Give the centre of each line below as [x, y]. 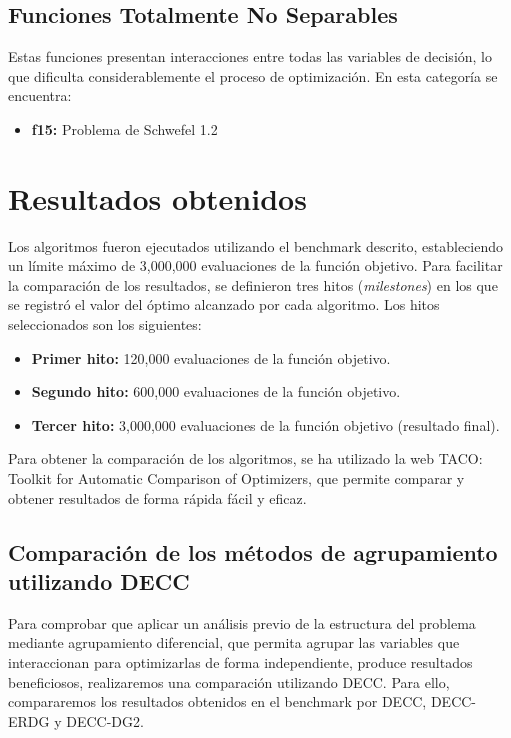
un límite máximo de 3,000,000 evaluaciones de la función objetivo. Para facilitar [255, 265]
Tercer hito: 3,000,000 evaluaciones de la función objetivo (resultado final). [265, 424]
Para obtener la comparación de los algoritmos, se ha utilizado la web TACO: [245, 458]
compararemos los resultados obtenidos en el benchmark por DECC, [217, 701]
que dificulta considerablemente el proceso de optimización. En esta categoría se [253, 75]
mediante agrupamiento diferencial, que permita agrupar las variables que [234, 642]
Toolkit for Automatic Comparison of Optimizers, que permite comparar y [236, 478]
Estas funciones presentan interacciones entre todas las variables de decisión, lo [250, 56]
